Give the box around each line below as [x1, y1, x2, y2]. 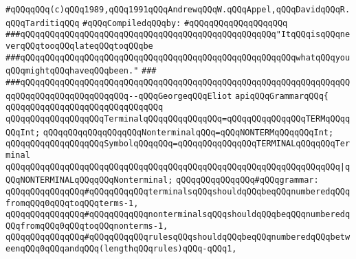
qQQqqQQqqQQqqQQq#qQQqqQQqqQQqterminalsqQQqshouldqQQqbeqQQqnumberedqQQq [5, 186, 351, 196]
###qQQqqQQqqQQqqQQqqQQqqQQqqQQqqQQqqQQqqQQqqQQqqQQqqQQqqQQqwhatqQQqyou [5, 52, 351, 63]
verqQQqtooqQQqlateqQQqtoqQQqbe [5, 41, 153, 51]
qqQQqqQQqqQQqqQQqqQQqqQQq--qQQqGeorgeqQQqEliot [5, 91, 232, 101]
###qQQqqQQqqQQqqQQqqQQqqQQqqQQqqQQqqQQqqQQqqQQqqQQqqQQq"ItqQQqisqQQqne [5, 30, 351, 40]
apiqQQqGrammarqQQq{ [234, 91, 329, 101]
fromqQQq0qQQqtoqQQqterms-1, [5, 198, 139, 208]
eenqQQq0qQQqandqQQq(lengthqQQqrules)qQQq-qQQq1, [5, 244, 237, 254]
